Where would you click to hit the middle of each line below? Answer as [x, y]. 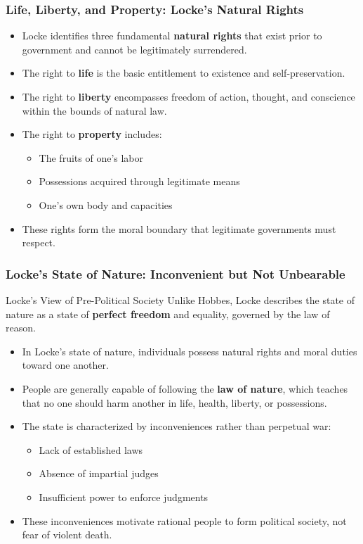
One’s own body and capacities [106, 204]
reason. [21, 328]
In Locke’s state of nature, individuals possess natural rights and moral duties [190, 351]
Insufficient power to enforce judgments [124, 496]
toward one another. [65, 365]
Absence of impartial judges [99, 473]
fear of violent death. [67, 534]
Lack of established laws [91, 449]
